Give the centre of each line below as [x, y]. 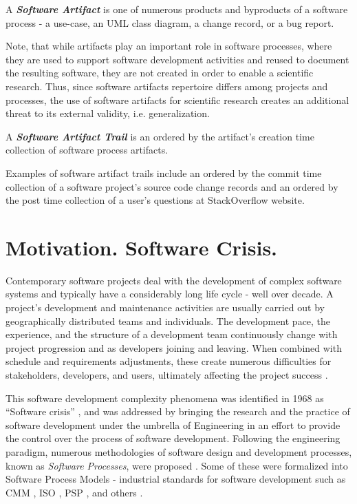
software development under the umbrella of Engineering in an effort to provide [173, 424]
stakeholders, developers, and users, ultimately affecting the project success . [167, 375]
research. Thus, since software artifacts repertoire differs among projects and [167, 86]
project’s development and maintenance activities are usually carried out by [165, 307]
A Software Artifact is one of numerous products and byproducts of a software [177, 9]
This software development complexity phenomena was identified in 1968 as [165, 398]
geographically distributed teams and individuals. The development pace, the [168, 321]
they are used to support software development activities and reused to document [177, 59]
